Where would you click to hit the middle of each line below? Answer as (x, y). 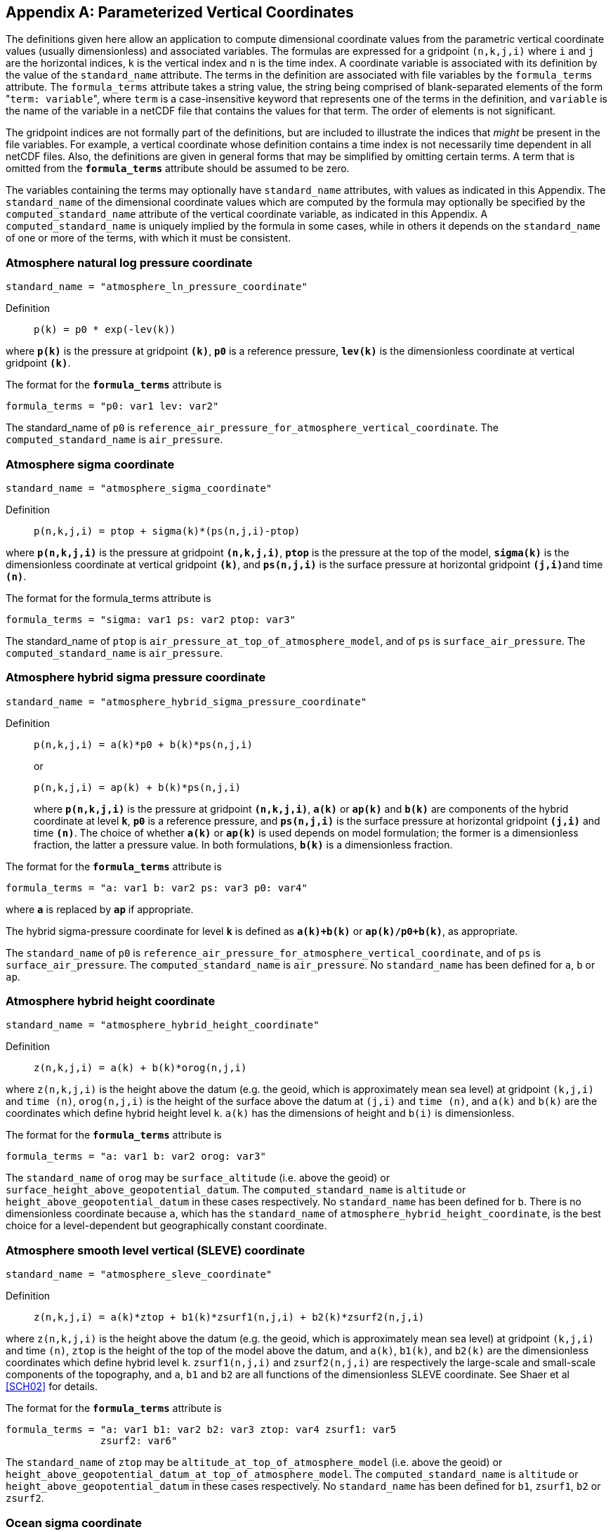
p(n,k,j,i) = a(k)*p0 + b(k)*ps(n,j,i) (143, 744)
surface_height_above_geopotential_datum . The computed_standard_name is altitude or (236, 1190)
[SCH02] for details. (52, 1387)
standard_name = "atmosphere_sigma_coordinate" (139, 488)
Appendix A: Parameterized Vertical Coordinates (180, 12)
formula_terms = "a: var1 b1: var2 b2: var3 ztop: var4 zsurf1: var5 (201, 1430)
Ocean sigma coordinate (74, 1523)
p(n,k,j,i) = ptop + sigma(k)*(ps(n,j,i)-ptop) (167, 531)
